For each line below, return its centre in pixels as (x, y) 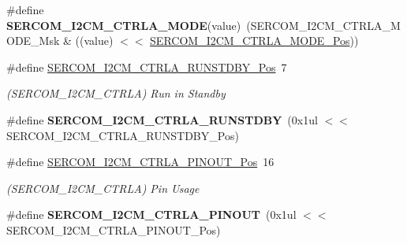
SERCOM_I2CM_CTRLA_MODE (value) (124, 25)
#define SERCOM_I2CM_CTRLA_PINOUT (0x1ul (151, 214)
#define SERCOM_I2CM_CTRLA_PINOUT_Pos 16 (140, 162)
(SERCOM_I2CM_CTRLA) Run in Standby (116, 93)
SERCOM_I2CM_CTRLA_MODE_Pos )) (254, 41)
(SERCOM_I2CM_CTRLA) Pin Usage (103, 188)
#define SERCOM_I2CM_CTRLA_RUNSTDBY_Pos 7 (147, 67)
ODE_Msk (33, 41)
